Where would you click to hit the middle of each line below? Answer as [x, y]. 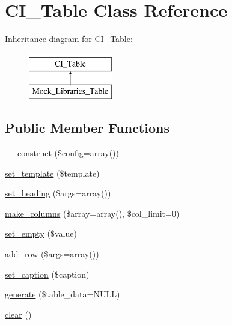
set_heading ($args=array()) [58, 193]
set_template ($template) [52, 173]
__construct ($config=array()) [62, 153]
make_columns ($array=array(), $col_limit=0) [92, 213]
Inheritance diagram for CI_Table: [69, 39]
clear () [18, 314]
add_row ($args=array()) [52, 254]
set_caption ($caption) [47, 274]
